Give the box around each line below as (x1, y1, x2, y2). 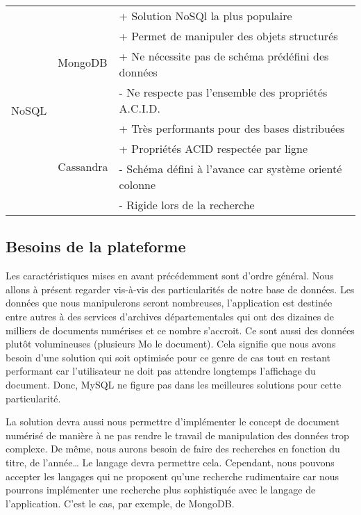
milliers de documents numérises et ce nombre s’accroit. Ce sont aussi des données (6, 322, 355, 337)
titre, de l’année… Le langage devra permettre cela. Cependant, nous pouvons (6, 455, 335, 469)
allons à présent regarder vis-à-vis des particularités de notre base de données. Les (6, 281, 355, 296)
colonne (119, 177, 156, 193)
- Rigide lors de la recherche (119, 197, 255, 213)
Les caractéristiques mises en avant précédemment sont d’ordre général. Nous (6, 268, 334, 283)
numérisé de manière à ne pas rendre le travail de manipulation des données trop (6, 427, 349, 442)
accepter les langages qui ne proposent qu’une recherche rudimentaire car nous (6, 468, 339, 483)
